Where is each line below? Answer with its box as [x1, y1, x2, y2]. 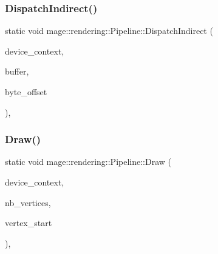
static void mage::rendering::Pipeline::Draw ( [5, 155, 172, 168]
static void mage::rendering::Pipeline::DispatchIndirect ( [5, 24, 213, 37]
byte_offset [5, 85, 47, 98]
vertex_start [5, 216, 52, 229]
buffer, [5, 65, 29, 78]
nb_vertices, [5, 196, 51, 209]
